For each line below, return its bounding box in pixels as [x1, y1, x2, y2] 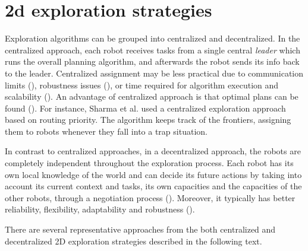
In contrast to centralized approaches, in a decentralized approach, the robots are [5, 145, 301, 157]
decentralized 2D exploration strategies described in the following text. [5, 234, 262, 247]
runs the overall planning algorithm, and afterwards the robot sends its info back [5, 55, 300, 68]
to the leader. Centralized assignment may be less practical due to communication [5, 66, 304, 79]
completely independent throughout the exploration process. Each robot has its [5, 157, 294, 169]
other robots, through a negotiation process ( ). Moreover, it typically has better [5, 191, 296, 204]
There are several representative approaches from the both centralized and [5, 223, 276, 236]
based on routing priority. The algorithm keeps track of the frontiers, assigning [5, 113, 291, 126]
